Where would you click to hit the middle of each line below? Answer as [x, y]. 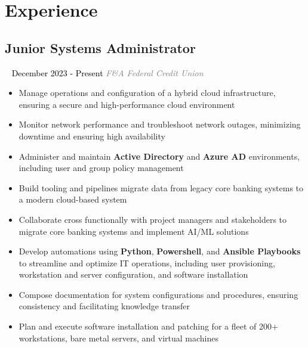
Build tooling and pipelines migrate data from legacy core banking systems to [161, 187]
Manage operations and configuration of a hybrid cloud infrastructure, [147, 93]
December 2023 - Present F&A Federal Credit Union [107, 72]
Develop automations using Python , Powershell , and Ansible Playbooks [160, 251]
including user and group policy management [101, 168]
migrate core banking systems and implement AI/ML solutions [134, 231]
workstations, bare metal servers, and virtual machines [119, 338]
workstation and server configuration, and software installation [133, 274]
